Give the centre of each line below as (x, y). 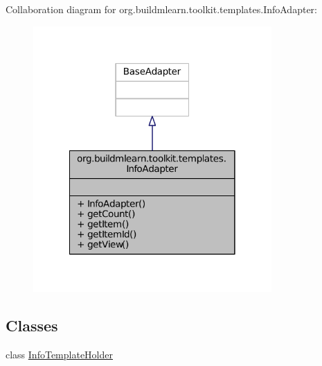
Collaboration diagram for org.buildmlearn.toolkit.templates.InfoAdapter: (161, 9)
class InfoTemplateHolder (59, 355)
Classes (32, 325)
